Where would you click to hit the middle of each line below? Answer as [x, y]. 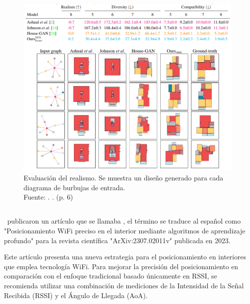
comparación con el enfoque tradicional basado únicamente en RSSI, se [111, 276]
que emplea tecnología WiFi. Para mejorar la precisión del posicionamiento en [121, 266]
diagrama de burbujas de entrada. [75, 187]
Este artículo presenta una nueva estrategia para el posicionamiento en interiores [125, 257]
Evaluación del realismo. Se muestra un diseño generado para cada [124, 178]
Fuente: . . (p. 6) [48, 197]
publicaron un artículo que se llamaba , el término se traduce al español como [124, 221]
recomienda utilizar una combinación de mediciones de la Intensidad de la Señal [124, 285]
